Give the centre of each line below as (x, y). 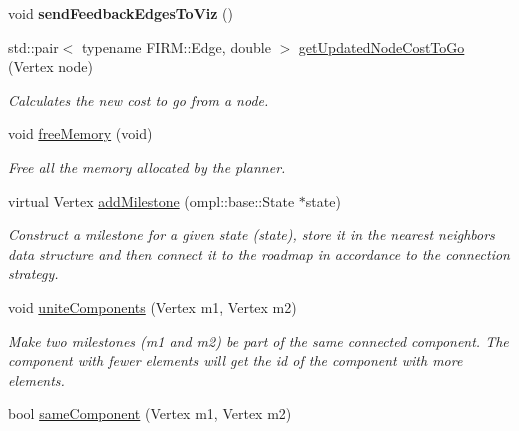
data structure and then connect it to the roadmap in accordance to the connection (259, 253)
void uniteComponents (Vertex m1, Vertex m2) (152, 306)
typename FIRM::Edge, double (176, 46)
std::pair (33, 46)
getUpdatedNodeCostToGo (381, 46)
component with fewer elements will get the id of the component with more (235, 360)
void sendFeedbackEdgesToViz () (121, 13)
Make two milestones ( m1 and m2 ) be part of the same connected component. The (258, 340)
